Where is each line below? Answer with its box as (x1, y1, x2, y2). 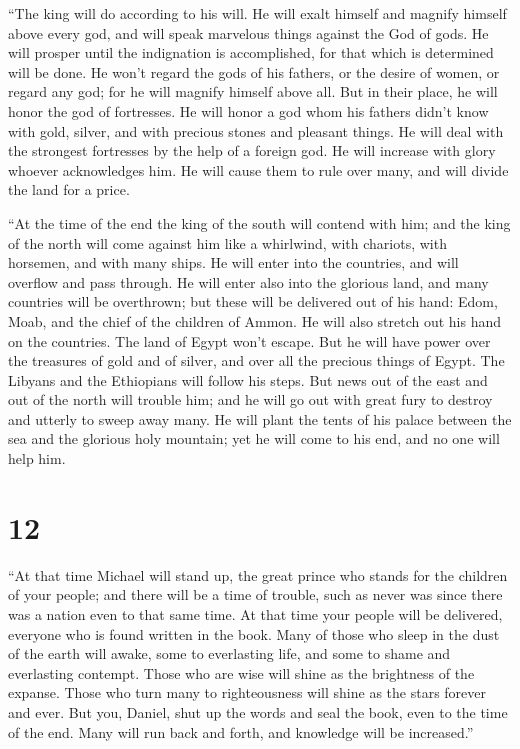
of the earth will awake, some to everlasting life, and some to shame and (8, 643, 451, 664)
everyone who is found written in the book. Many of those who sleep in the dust (8, 623, 500, 644)
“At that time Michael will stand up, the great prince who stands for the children (8, 564, 508, 585)
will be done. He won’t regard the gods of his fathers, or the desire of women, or (8, 61, 500, 82)
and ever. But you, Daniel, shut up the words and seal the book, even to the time (8, 701, 508, 722)
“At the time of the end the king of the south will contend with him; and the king (8, 212, 511, 233)
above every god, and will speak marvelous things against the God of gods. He (8, 22, 489, 43)
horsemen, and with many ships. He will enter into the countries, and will (8, 252, 459, 273)
